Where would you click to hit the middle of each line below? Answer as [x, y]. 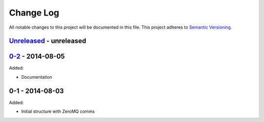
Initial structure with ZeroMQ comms [58, 111]
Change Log [34, 13]
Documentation [37, 77]
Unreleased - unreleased [48, 41]
